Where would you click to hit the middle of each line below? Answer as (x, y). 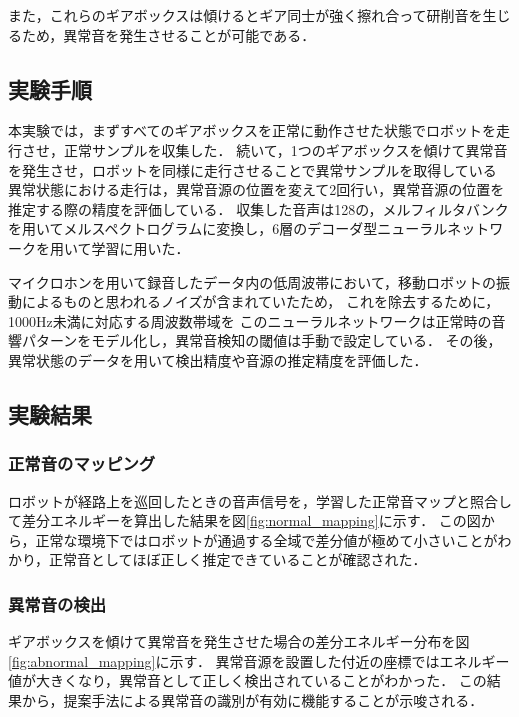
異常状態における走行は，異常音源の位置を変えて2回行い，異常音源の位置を (256, 189)
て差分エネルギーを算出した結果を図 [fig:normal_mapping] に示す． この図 (244, 520)
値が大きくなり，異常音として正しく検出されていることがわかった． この (247, 680)
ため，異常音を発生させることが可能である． (168, 34)
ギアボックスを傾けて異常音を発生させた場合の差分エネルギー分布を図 (239, 641)
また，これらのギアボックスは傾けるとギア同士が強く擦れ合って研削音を (245, 15)
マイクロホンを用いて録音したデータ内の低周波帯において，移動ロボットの (252, 281)
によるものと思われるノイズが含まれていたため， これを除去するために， (260, 301)
